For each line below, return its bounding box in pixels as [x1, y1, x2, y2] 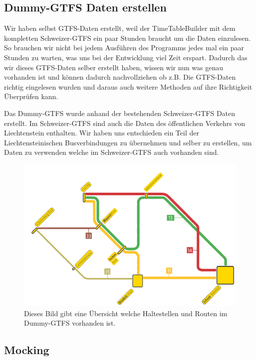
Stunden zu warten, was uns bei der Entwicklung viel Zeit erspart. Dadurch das [4, 52, 248, 62]
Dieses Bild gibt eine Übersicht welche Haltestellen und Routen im [24, 308, 228, 318]
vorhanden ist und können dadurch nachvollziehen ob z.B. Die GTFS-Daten [4, 72, 236, 82]
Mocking [4, 342, 49, 358]
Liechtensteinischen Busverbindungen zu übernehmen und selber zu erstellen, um [4, 137, 252, 147]
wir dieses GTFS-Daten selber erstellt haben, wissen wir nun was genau [4, 62, 224, 72]
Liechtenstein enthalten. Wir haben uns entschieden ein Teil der [4, 127, 199, 138]
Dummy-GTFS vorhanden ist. [24, 318, 116, 328]
